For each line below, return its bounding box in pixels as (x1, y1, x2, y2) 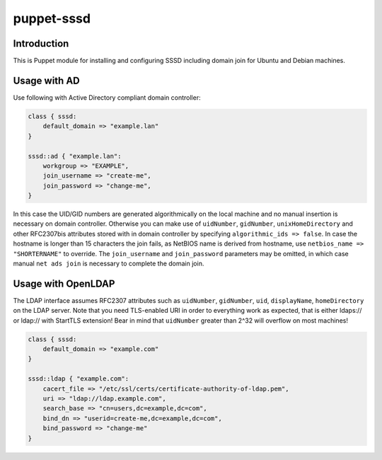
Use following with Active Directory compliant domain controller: (13, 93, 201, 102)
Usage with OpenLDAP (13, 277, 115, 289)
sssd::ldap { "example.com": (28, 375, 129, 383)
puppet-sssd (13, 11, 91, 26)
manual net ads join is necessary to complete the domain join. (13, 259, 204, 268)
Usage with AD (13, 74, 81, 86)
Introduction (13, 38, 69, 50)
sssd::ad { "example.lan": (28, 152, 122, 160)
